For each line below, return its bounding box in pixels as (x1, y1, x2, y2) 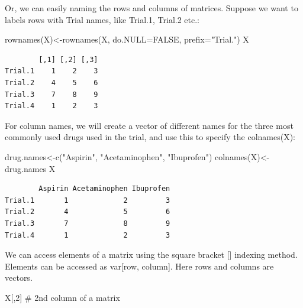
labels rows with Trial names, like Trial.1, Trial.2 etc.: (5, 13, 199, 25)
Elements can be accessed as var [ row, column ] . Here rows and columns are (5, 260, 274, 272)
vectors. (5, 271, 33, 284)
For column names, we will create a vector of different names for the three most (5, 119, 294, 131)
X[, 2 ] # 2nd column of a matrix (5, 291, 120, 303)
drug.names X (5, 162, 56, 174)
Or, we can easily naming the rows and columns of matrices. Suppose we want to (5, 2, 298, 14)
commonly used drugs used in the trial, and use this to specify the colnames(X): (5, 131, 295, 143)
